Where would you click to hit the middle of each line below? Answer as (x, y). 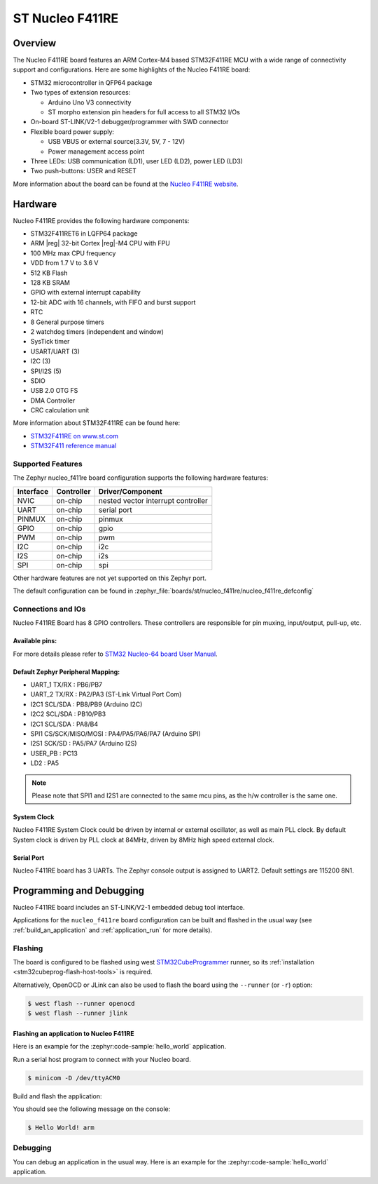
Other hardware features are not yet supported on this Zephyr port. (110, 578)
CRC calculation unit (60, 410)
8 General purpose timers (67, 322)
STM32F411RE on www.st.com (75, 436)
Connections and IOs (49, 609)
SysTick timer (50, 342)
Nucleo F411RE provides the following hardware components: (101, 220)
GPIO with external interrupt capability (86, 292)
